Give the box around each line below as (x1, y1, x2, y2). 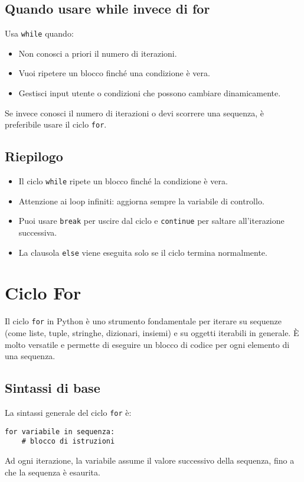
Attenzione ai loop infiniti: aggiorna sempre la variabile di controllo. (18, 194, 264, 207)
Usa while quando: (5, 27, 74, 40)
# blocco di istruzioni (21, 437, 115, 446)
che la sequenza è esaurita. (5, 465, 100, 478)
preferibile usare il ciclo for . (5, 118, 107, 131)
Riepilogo (5, 147, 63, 165)
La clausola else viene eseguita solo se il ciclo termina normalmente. (18, 246, 267, 258)
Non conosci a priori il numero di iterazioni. (18, 47, 177, 59)
